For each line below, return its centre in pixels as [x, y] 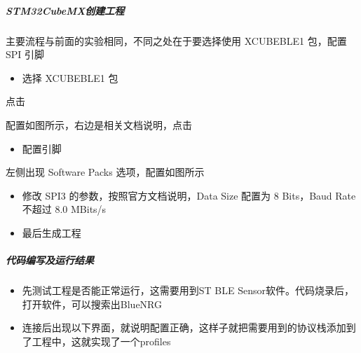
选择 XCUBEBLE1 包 [70, 77]
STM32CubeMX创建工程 [65, 10]
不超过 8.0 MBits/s [64, 209]
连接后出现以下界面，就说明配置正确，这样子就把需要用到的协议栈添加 [184, 327]
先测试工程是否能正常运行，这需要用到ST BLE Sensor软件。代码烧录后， [188, 290]
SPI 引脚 [25, 54]
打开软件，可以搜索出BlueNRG [92, 304]
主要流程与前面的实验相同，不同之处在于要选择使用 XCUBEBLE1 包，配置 [176, 40]
